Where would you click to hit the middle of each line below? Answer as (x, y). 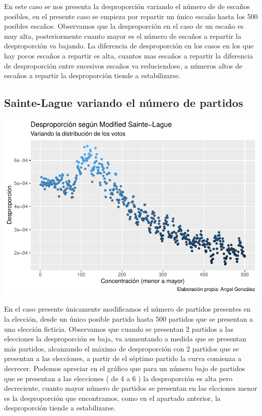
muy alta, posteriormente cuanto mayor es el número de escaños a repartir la (123, 36)
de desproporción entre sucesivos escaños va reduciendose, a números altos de (123, 65)
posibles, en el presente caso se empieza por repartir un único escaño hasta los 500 (131, 16)
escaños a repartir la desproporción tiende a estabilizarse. (92, 75)
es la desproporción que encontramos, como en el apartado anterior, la (112, 398)
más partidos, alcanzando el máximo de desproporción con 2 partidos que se (122, 348)
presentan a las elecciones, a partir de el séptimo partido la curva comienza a (123, 358)
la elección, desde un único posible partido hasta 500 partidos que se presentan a (129, 319)
